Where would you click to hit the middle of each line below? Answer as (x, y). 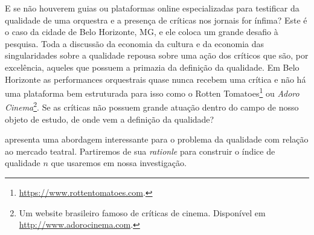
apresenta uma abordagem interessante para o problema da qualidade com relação (157, 139)
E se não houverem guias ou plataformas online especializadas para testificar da (152, 8)
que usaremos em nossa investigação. (119, 163)
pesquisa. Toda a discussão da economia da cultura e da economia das (135, 43)
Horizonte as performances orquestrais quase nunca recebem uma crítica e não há (155, 79)
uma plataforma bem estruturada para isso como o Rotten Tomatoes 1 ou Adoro (152, 92)
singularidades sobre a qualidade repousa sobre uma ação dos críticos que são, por (157, 55)
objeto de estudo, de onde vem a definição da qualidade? (110, 119)
